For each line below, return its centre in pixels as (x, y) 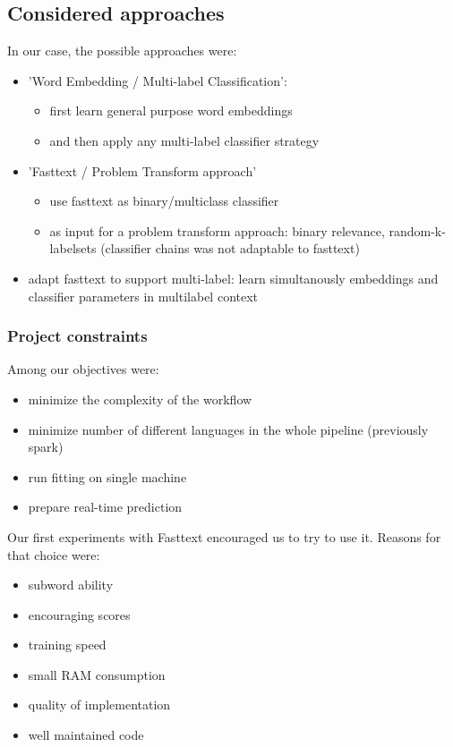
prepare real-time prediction (105, 507)
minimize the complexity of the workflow (140, 399)
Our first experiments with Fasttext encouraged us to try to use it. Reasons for (224, 536)
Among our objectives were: (83, 369)
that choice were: (54, 554)
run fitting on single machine (107, 476)
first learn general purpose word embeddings (171, 110)
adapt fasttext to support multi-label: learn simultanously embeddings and (233, 278)
